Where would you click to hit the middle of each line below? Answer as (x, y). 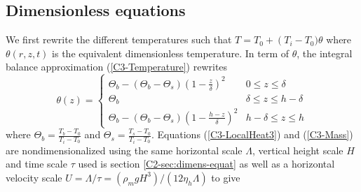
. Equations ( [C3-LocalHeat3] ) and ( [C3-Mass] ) (252, 134)
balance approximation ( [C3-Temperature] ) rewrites (117, 67)
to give (226, 177)
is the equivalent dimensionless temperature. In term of (171, 53)
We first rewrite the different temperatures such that (119, 39)
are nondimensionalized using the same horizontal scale (124, 150)
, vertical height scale (298, 150)
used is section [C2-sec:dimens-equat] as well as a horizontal (206, 164)
